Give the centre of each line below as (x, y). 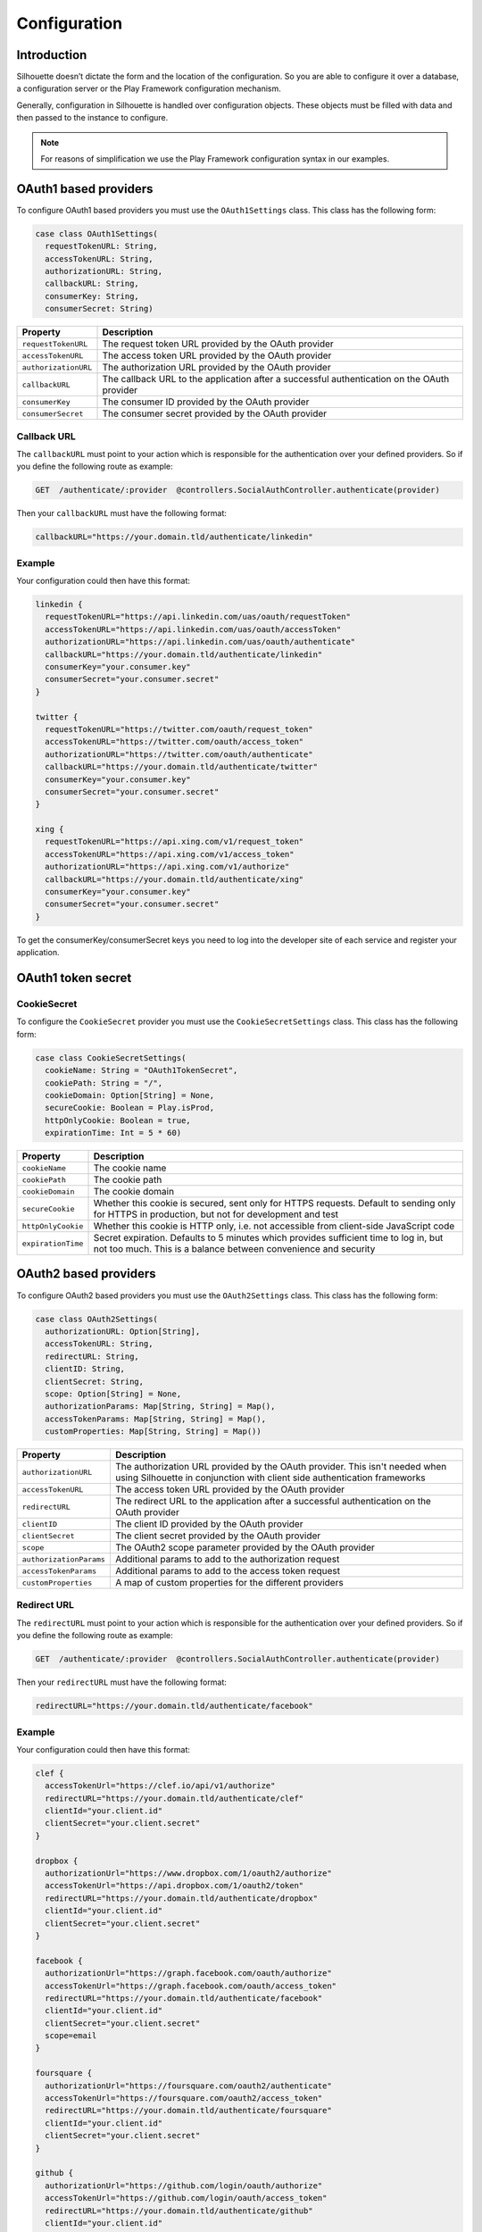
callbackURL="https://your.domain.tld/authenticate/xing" (175, 879)
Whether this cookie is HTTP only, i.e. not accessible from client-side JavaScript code (274, 1226)
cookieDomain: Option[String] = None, (129, 1095)
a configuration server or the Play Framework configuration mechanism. (149, 88)
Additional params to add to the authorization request (227, 1560)
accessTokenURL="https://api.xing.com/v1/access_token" (170, 854)
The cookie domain (133, 1192)
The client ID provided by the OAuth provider (209, 1524)
